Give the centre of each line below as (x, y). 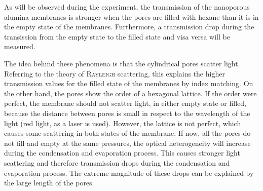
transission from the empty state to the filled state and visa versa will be (117, 36)
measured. (20, 46)
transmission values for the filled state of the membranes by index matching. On (129, 83)
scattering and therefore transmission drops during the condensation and (117, 162)
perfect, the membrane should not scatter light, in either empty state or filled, (125, 103)
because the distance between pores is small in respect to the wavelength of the (127, 113)
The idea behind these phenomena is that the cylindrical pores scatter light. (122, 63)
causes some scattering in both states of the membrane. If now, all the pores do (127, 133)
